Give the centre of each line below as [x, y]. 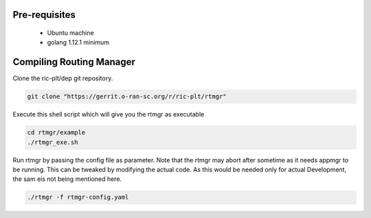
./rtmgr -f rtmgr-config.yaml [78, 197]
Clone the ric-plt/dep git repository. [63, 78]
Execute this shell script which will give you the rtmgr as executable [109, 114]
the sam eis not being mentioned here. [67, 179]
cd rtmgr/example [56, 133]
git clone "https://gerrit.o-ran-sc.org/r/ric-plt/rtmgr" [127, 97]
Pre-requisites [44, 15]
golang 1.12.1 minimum [78, 43]
